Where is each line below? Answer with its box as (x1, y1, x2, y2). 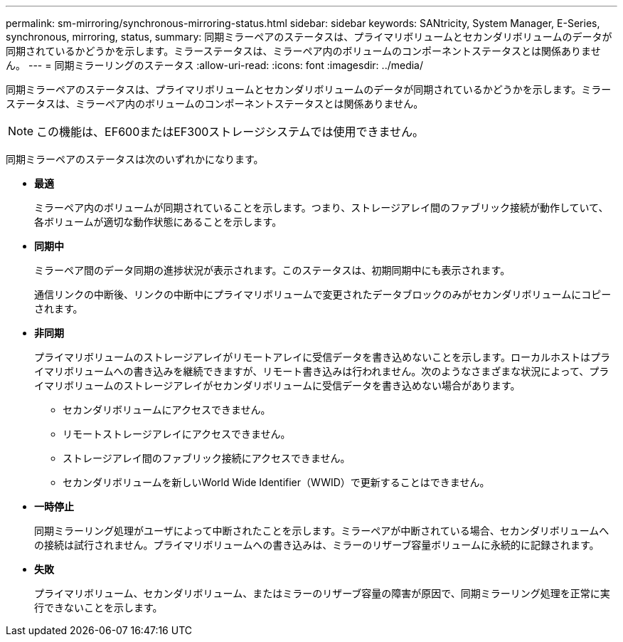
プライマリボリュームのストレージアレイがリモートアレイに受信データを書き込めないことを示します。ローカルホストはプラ (34, 351, 610, 363)
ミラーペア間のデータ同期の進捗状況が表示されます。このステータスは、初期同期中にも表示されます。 (34, 264, 511, 276)
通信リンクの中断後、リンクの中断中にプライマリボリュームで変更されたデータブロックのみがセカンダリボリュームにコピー (34, 288, 612, 300)
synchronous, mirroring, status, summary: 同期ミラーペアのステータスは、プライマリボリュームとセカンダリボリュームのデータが (6, 31, 612, 43)
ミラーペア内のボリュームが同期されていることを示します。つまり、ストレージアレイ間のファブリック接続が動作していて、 (34, 201, 609, 214)
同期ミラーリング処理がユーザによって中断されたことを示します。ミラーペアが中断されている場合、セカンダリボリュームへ (34, 525, 609, 537)
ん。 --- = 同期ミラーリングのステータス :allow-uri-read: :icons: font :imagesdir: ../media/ (6, 59, 424, 71)
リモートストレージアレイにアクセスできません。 (63, 428, 291, 440)
